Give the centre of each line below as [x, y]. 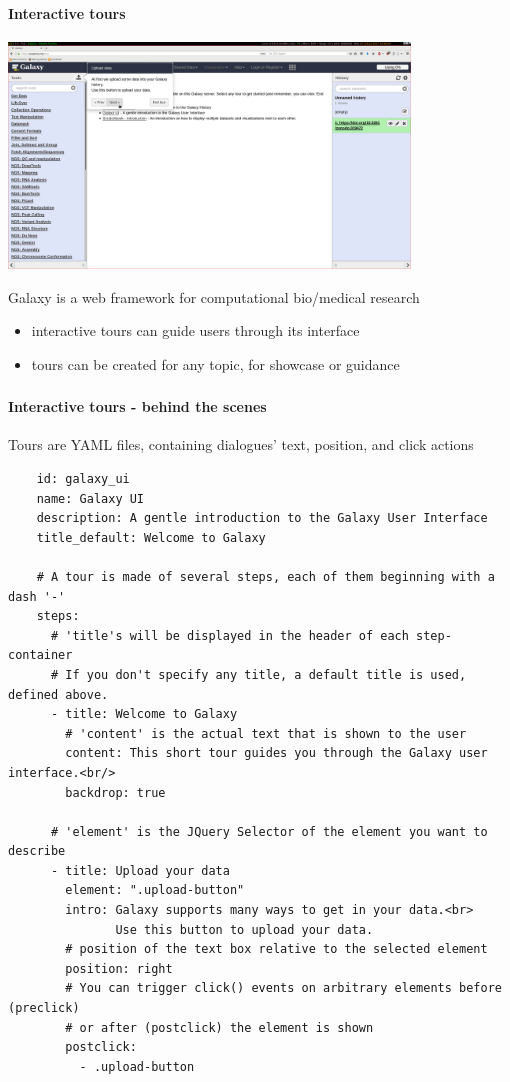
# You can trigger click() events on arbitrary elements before [283, 988]
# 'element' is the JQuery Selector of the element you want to [269, 831]
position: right [119, 968]
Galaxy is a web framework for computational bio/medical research [214, 296]
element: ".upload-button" [155, 890]
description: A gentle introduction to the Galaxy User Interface [262, 518]
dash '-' [37, 596]
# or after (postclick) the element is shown [219, 1027]
